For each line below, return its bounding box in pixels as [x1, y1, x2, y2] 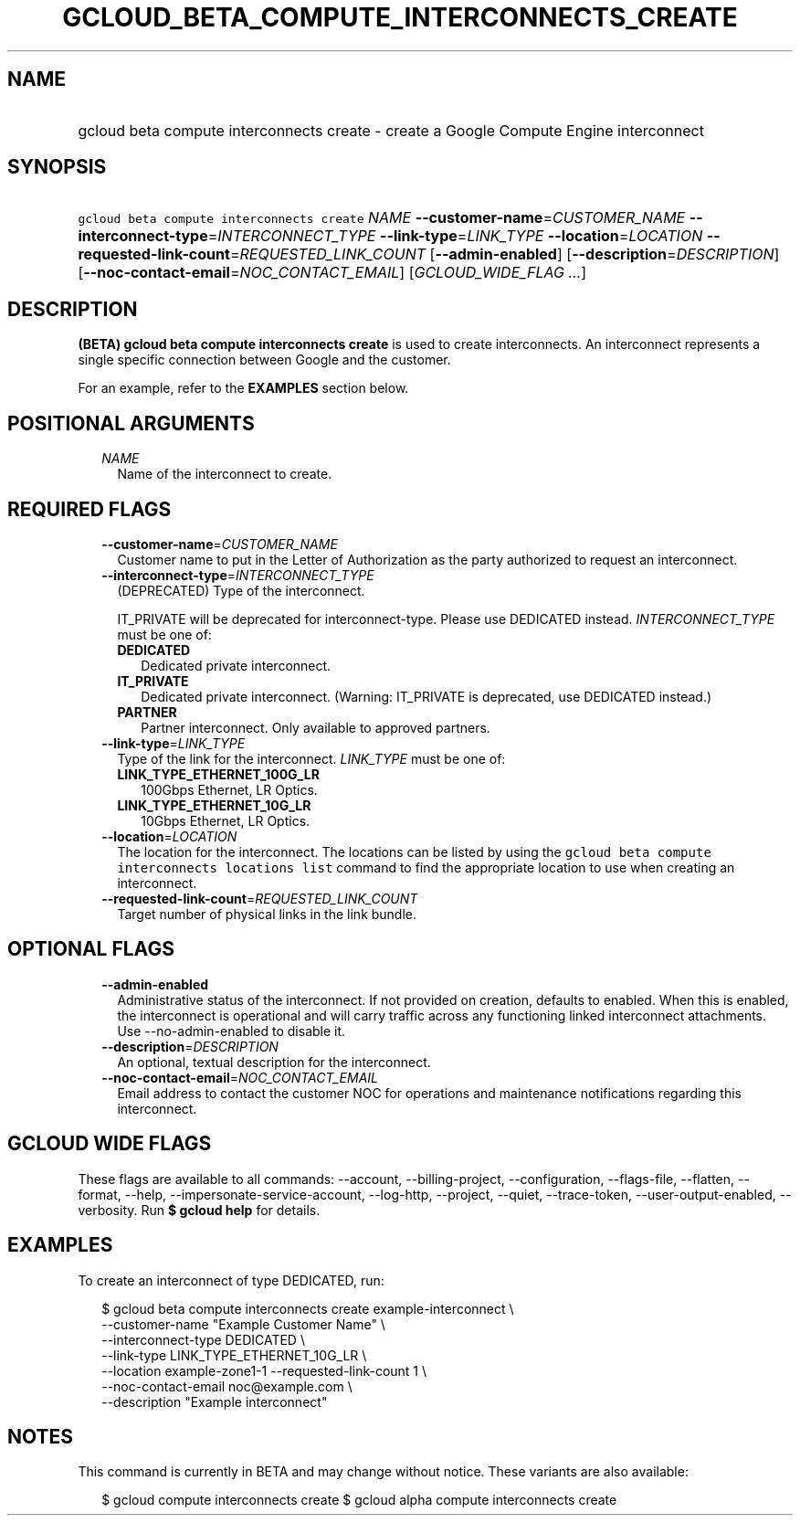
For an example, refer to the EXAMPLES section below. [78, 380, 409, 397]
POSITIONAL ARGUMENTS [7, 411, 255, 435]
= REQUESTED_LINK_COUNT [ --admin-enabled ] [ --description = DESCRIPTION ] [229, 245, 780, 264]
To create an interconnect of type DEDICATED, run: [78, 1272, 384, 1288]
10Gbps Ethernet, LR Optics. [141, 812, 311, 829]
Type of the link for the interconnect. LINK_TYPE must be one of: [117, 750, 506, 767]
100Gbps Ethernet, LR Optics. [141, 781, 318, 798]
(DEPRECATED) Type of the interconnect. [117, 582, 365, 598]
